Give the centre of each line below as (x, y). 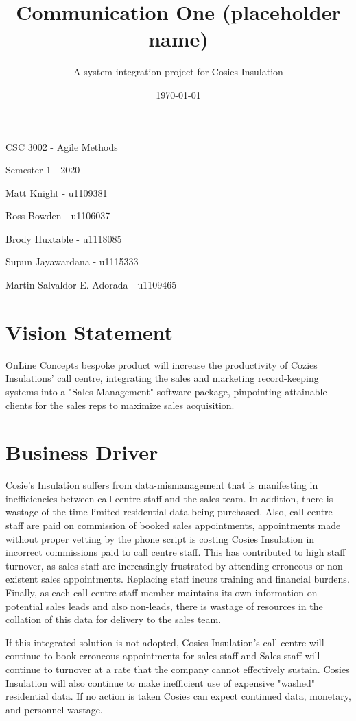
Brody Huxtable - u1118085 (64, 238)
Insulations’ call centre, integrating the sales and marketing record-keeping (162, 378)
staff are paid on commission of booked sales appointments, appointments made (173, 525)
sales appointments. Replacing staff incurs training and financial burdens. (195, 579)
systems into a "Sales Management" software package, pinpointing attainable (166, 391)
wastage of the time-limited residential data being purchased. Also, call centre (169, 512)
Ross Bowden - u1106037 (58, 216)
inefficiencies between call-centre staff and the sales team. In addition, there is (169, 498)
